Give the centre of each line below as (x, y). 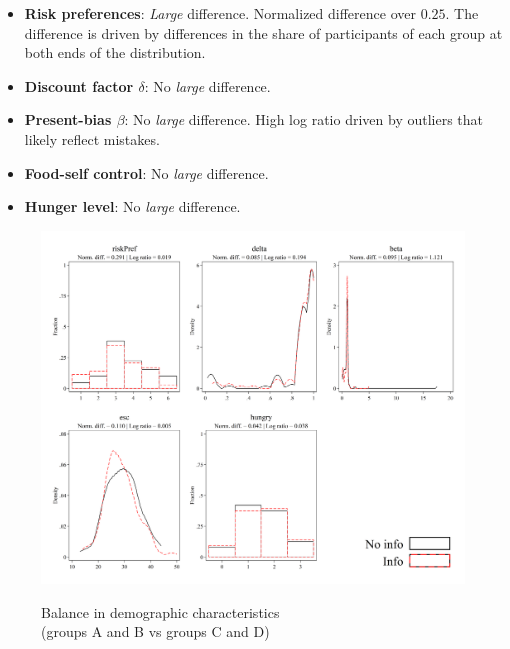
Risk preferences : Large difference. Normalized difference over (220, 13)
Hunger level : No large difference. (132, 206)
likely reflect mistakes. (92, 138)
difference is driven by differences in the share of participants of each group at (263, 32)
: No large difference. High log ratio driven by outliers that (304, 119)
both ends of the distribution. (115, 52)
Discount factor (79, 85)
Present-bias (68, 119)
